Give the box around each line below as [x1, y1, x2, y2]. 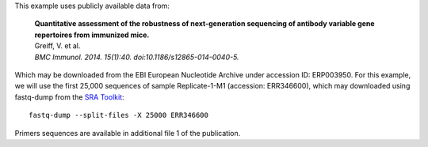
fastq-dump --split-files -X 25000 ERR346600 [29, 111, 209, 120]
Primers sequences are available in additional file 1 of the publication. [14, 128, 241, 138]
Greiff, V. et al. [34, 41, 81, 51]
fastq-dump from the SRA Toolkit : [14, 92, 124, 102]
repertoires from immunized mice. [34, 30, 150, 40]
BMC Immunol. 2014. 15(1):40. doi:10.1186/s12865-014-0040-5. [34, 52, 239, 62]
